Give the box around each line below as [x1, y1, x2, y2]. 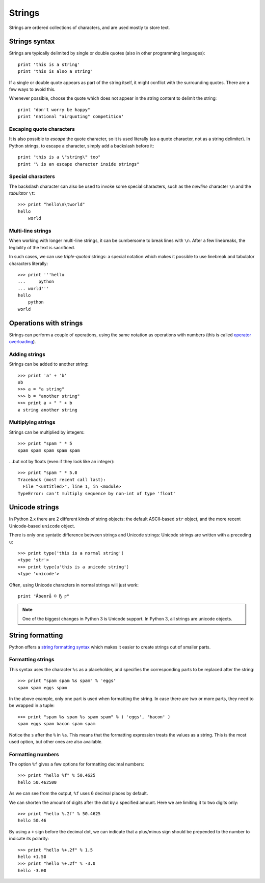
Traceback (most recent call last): [18, 477, 106, 482]
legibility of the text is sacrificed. [9, 244, 76, 250]
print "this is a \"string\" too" [18, 154, 101, 160]
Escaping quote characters [9, 125, 75, 132]
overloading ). [9, 339, 36, 345]
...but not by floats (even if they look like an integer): [9, 458, 115, 464]
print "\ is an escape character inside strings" [18, 161, 140, 167]
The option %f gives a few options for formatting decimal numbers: [9, 761, 144, 767]
